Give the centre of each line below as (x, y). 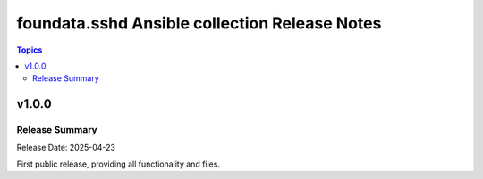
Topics (30, 50)
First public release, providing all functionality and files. (119, 164)
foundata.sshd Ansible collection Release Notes (199, 23)
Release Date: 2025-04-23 (66, 148)
